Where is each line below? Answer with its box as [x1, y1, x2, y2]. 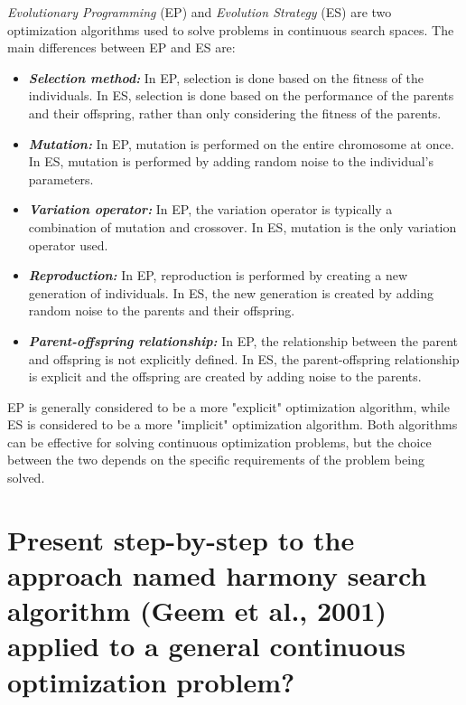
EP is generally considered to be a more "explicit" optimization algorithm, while [7, 397, 450, 416]
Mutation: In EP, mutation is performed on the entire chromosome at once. [28, 134, 454, 153]
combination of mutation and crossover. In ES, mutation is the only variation [28, 217, 457, 236]
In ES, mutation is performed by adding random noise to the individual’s [28, 152, 434, 171]
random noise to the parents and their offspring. [28, 301, 295, 320]
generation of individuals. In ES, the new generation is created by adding [28, 283, 433, 302]
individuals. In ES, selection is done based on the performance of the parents [28, 86, 454, 105]
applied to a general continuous [7, 627, 405, 664]
